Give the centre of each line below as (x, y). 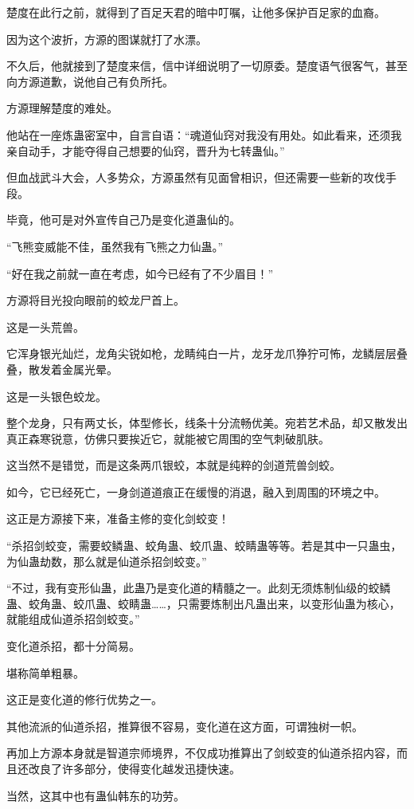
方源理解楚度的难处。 (62, 108)
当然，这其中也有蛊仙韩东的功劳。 (96, 795)
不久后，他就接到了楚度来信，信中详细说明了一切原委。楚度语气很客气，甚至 (207, 66)
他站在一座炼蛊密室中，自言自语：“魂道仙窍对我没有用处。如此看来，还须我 (204, 134)
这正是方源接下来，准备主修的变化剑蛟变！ (118, 518)
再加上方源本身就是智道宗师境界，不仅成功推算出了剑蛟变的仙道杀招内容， (201, 753)
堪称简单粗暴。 (45, 672)
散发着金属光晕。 (73, 369)
